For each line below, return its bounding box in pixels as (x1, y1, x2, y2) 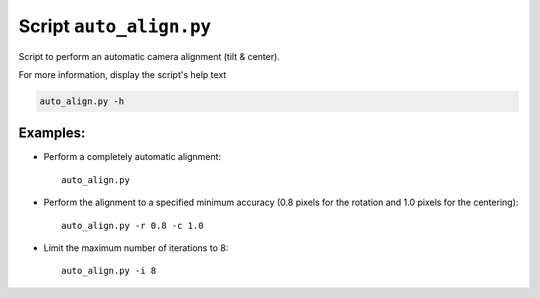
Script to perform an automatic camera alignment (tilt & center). (18, 50, 280, 62)
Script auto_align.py (18, 15, 212, 37)
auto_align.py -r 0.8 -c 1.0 (61, 220, 204, 231)
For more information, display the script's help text (18, 68, 227, 80)
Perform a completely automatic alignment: (43, 151, 222, 163)
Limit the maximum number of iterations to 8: (43, 241, 229, 254)
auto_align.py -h (39, 95, 125, 107)
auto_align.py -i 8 (61, 265, 157, 277)
